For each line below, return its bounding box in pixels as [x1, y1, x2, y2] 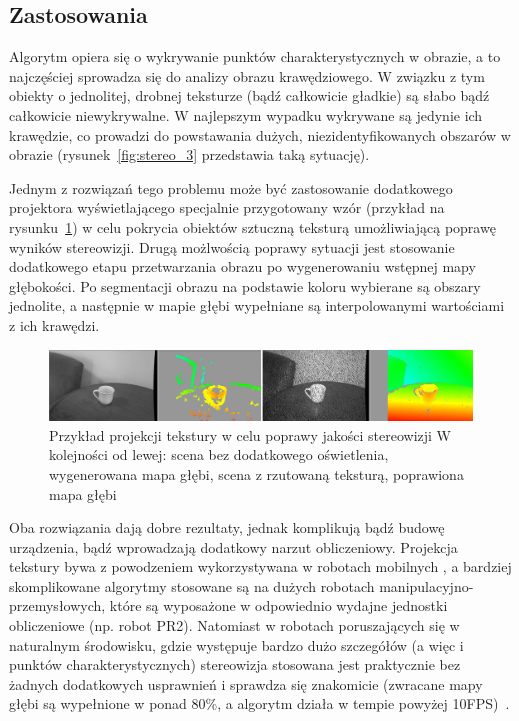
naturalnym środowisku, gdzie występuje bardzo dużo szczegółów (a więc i [9, 634, 464, 655]
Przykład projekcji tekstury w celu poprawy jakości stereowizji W [49, 424, 452, 445]
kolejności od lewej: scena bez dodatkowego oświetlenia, [49, 444, 389, 465]
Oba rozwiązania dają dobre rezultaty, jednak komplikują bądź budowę [9, 517, 445, 538]
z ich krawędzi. [9, 314, 100, 335]
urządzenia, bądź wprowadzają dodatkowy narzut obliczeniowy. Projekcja [9, 536, 458, 557]
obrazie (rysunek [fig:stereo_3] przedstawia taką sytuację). [9, 144, 370, 165]
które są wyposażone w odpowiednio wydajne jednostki [109, 595, 448, 616]
